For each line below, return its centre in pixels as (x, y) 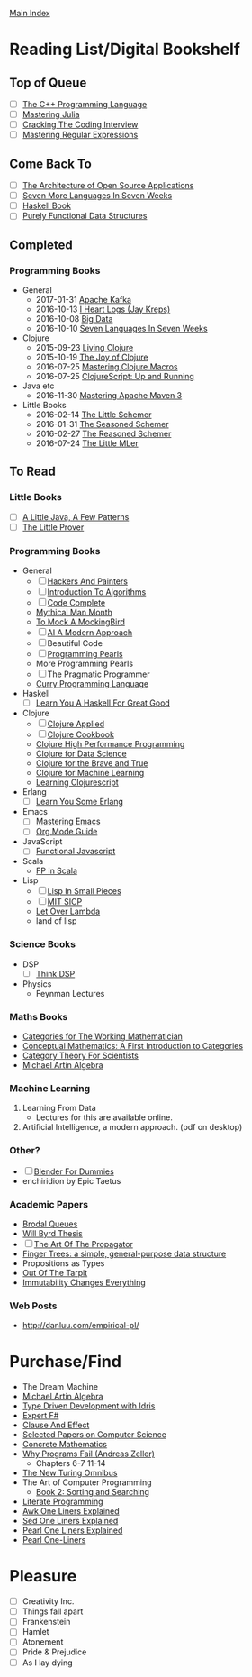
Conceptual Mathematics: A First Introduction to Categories (133, 1046)
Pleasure (43, 1577)
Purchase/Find (65, 1362)
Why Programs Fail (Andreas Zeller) (89, 1454)
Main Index (30, 13)
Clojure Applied (76, 724)
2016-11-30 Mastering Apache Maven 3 (109, 395)
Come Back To (50, 164)
